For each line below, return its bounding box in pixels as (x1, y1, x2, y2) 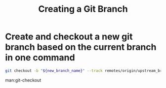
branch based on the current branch (5, 42, 157, 53)
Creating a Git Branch (38, 3, 128, 15)
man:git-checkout (5, 77, 41, 83)
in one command (5, 52, 75, 63)
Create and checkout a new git (5, 31, 133, 42)
